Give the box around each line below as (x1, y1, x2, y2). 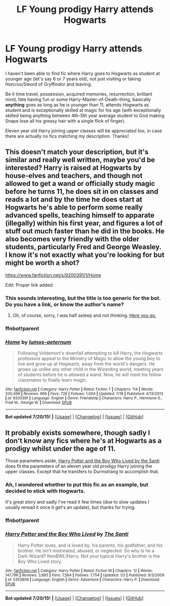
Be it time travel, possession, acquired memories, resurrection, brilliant (5, 91, 153, 97)
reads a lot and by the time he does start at (5, 195, 143, 204)
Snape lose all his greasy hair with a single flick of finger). (5, 118, 126, 124)
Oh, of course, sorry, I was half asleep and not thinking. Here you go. (12, 313, 157, 319)
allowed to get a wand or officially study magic (5, 179, 155, 188)
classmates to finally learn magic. (17, 377, 88, 383)
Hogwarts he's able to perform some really (5, 203, 143, 212)
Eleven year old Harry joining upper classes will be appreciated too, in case (5, 128, 162, 134)
